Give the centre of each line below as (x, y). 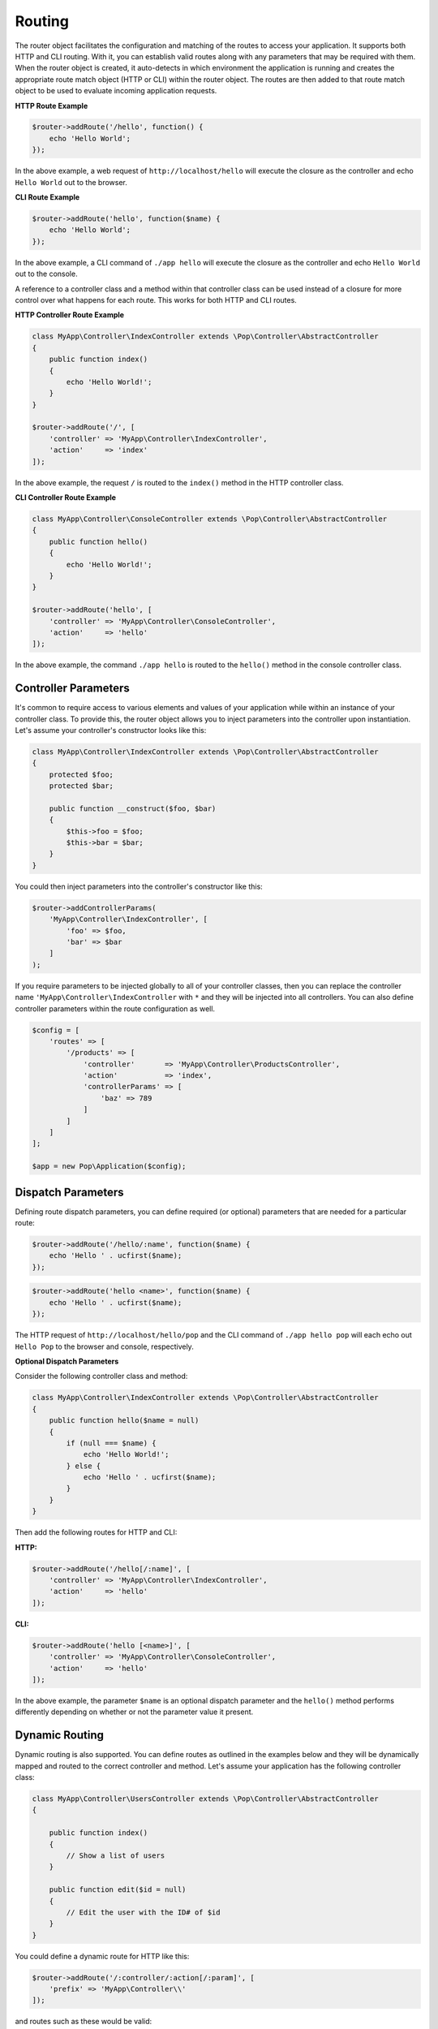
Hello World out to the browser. (71, 182)
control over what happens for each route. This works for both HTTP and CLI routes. (156, 299)
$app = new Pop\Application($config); (109, 1166)
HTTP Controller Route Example (70, 315)
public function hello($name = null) (124, 1421)
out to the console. (46, 274)
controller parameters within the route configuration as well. (115, 1008)
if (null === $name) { (112, 1443)
